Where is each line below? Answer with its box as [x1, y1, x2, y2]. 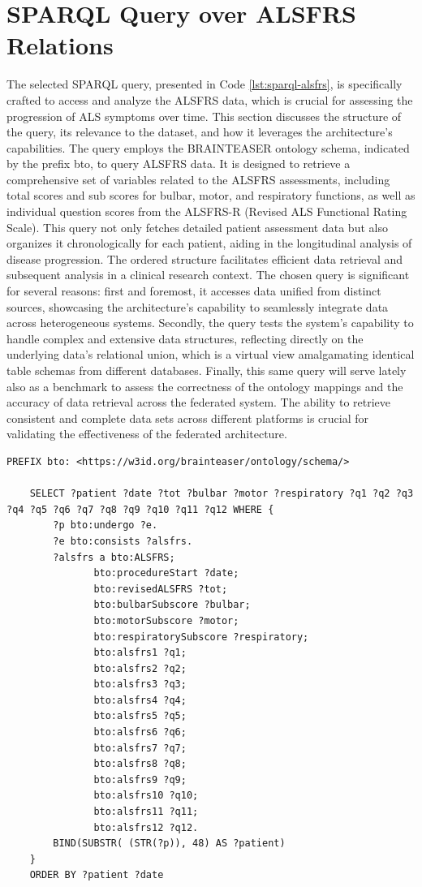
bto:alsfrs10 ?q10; [93, 790, 199, 802]
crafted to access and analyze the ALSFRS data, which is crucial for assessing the [6, 91, 413, 108]
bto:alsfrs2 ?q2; [93, 662, 187, 674]
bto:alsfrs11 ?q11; [93, 806, 199, 818]
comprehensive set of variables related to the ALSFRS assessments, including [6, 170, 390, 187]
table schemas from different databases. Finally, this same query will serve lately [6, 362, 407, 378]
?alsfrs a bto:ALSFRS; [53, 551, 175, 563]
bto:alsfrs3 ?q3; [93, 678, 187, 691]
